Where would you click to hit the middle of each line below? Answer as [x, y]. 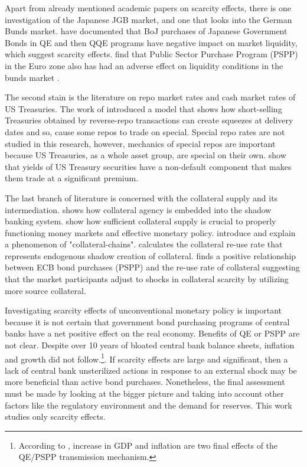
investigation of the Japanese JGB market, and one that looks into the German [148, 19]
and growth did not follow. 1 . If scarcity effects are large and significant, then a [146, 358]
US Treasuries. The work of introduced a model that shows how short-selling [143, 108]
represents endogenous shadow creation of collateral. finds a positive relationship [151, 255]
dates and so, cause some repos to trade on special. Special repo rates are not [145, 131]
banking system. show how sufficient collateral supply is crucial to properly [141, 221]
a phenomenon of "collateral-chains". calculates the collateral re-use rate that [144, 244]
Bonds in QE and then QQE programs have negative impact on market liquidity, [151, 42]
